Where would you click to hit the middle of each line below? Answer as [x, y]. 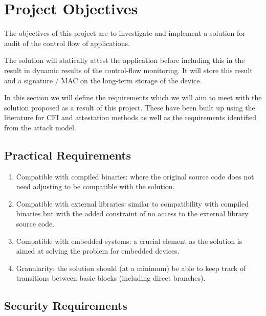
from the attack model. [40, 127]
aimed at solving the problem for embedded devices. [98, 251]
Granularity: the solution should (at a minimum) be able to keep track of [131, 268]
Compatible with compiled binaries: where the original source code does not [135, 176]
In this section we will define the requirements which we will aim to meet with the [133, 97]
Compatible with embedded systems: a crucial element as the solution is [129, 241]
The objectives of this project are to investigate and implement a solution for [125, 33]
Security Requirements [66, 306]
